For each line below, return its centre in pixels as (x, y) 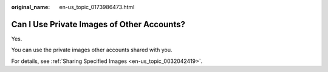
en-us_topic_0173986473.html (97, 7)
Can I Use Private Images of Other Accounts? (98, 24)
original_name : (31, 7)
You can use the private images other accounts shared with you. (92, 50)
